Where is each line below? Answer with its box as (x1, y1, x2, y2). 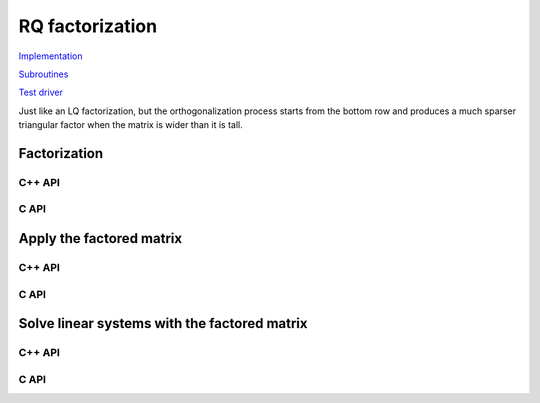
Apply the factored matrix (18, 230, 183, 247)
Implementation (18, 50, 83, 62)
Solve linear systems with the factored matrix (18, 315, 308, 332)
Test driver (18, 86, 64, 99)
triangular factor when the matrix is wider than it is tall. (18, 119, 244, 131)
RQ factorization (18, 15, 158, 37)
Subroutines (18, 68, 69, 80)
